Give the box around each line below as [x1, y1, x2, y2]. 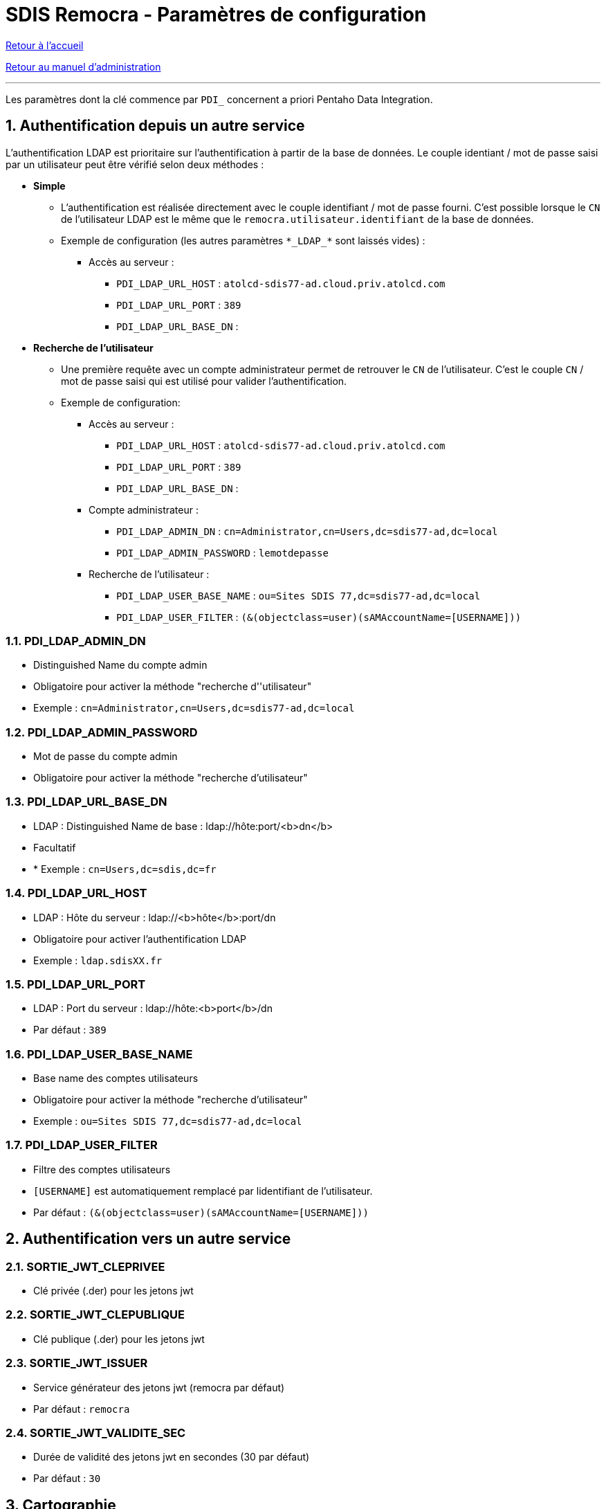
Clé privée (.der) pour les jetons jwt [33, 1285, 194, 1297]
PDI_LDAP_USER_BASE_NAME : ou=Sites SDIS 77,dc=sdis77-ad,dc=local [116, 589, 481, 602]
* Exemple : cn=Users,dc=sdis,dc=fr [33, 862, 217, 875]
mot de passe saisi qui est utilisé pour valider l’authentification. [61, 374, 347, 387]
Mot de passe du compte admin [33, 750, 178, 763]
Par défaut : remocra [33, 1402, 130, 1415]
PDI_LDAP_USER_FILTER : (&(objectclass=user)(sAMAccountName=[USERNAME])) [116, 611, 522, 623]
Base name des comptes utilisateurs [33, 1072, 199, 1085]
